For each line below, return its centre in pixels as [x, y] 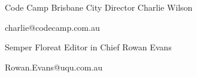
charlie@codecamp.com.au [52, 27]
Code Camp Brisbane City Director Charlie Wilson [99, 7]
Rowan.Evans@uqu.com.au [54, 67]
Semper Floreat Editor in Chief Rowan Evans [88, 47]
